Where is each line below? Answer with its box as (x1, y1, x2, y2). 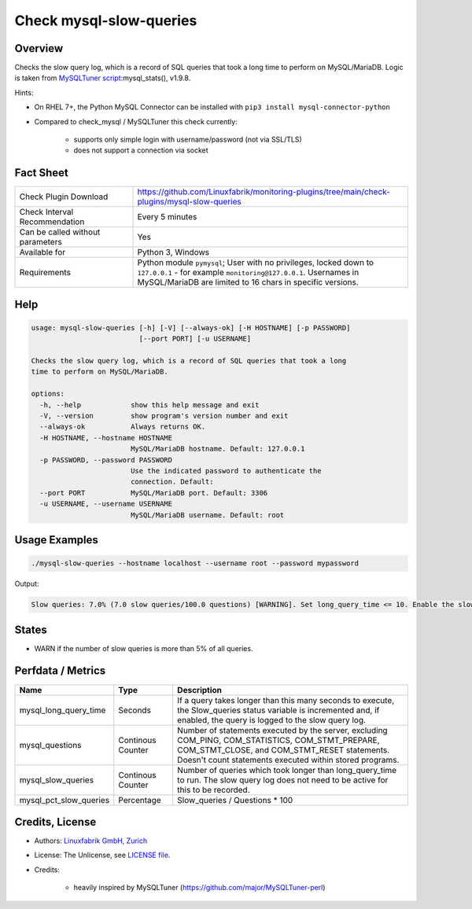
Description (177, 684, 223, 695)
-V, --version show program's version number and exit (39, 411, 289, 421)
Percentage (118, 794, 161, 805)
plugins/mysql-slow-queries (137, 197, 242, 208)
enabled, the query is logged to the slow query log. (177, 714, 366, 725)
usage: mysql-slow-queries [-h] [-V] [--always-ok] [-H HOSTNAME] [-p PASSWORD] (31, 323, 351, 332)
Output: (14, 579, 39, 589)
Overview (14, 42, 64, 55)
